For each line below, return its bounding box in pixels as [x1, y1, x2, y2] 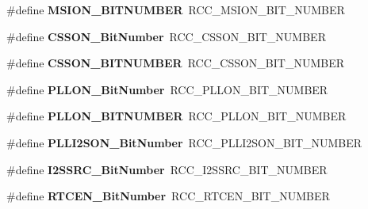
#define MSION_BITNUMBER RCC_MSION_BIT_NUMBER [6, 2, 345, 17]
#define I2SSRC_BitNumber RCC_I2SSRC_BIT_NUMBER [6, 161, 328, 177]
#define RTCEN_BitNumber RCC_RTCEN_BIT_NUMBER [6, 188, 330, 204]
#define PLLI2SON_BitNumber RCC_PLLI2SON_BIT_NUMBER [6, 134, 362, 150]
